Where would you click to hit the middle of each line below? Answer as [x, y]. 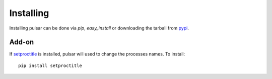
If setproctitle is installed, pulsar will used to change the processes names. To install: [97, 54]
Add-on [22, 42]
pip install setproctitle [50, 65]
